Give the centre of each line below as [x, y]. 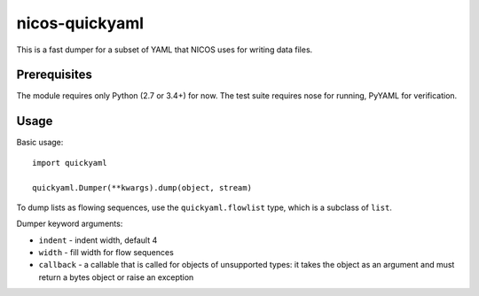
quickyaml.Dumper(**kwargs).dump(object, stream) [142, 187]
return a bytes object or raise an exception [116, 277]
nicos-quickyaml [80, 23]
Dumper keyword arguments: [70, 224]
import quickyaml [70, 163]
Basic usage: [40, 143]
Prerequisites [54, 75]
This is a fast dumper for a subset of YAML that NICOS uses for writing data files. [165, 50]
